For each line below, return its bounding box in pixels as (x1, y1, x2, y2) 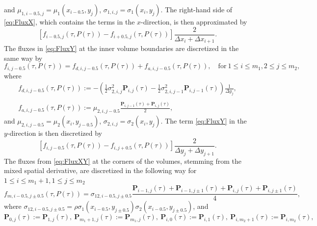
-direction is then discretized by (7, 128, 102, 138)
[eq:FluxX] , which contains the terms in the (4, 17, 135, 26)
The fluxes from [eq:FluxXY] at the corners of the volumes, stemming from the (4, 155, 242, 166)
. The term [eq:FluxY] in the (160, 116, 247, 126)
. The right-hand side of (160, 4, 233, 14)
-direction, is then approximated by (141, 17, 247, 26)
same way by (4, 52, 43, 63)
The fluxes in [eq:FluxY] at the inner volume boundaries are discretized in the (4, 43, 239, 53)
